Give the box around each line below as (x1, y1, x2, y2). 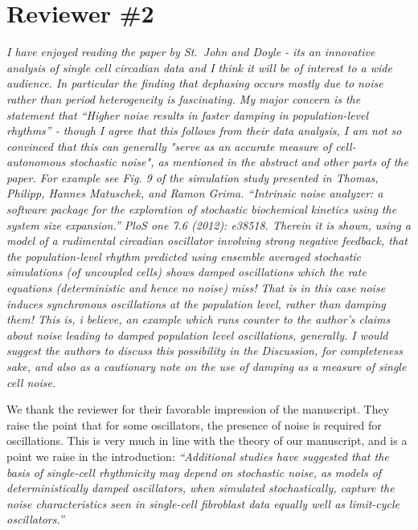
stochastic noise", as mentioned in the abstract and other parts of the (69, 153, 408, 170)
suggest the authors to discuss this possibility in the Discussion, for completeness (6, 342, 403, 359)
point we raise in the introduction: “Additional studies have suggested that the (6, 447, 389, 464)
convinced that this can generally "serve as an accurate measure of (6, 137, 332, 154)
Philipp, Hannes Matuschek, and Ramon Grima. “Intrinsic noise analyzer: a (6, 185, 383, 202)
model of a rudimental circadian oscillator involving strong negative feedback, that (6, 232, 408, 249)
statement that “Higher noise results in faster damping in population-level (6, 106, 369, 123)
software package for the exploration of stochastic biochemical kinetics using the (6, 201, 397, 218)
